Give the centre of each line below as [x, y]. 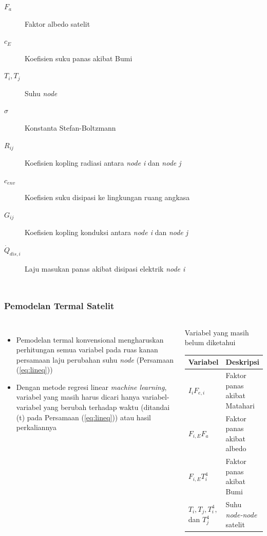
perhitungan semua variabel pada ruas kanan [87, 350]
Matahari [240, 405]
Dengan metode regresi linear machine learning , [91, 387]
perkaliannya [36, 427]
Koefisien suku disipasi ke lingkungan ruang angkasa [107, 197]
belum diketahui [210, 342]
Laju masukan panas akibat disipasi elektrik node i [105, 268]
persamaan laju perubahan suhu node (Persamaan [95, 359]
